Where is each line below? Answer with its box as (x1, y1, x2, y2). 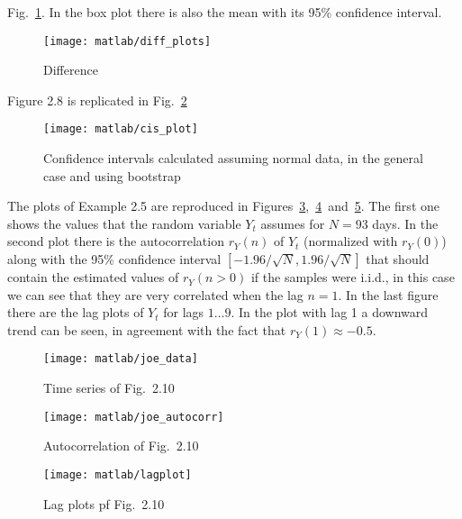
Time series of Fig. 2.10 (43, 378, 175, 397)
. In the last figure (338, 285, 439, 304)
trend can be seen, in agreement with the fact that (7, 320, 286, 339)
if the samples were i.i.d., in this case (250, 268, 455, 287)
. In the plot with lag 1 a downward (231, 303, 429, 322)
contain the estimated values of (7, 268, 179, 287)
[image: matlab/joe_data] (43, 352, 198, 366)
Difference (43, 60, 98, 79)
